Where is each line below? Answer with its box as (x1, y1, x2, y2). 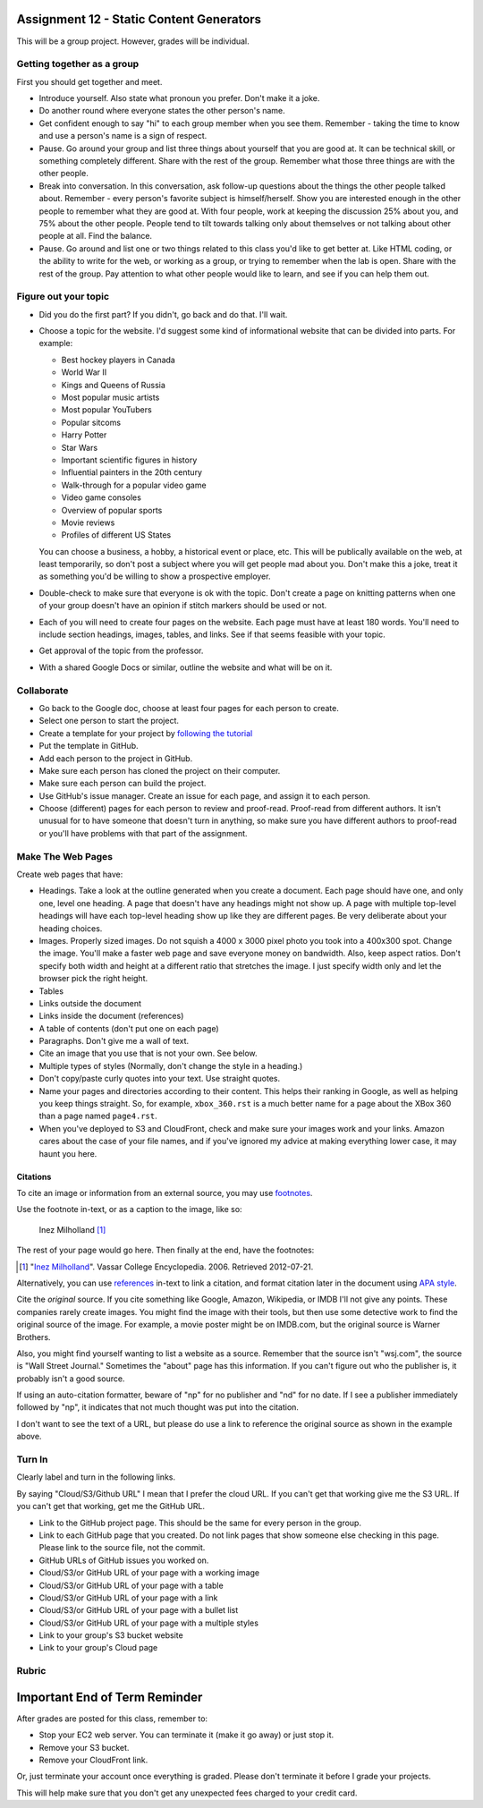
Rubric (16, 1665, 47, 1677)
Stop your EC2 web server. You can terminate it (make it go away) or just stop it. (38, 1729, 335, 1740)
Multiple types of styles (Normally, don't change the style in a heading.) (38, 1060, 303, 1071)
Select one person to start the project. (38, 716, 179, 726)
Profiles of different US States (61, 530, 172, 540)
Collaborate (16, 684, 69, 697)
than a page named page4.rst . (38, 1110, 157, 1122)
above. (16, 1431, 42, 1442)
